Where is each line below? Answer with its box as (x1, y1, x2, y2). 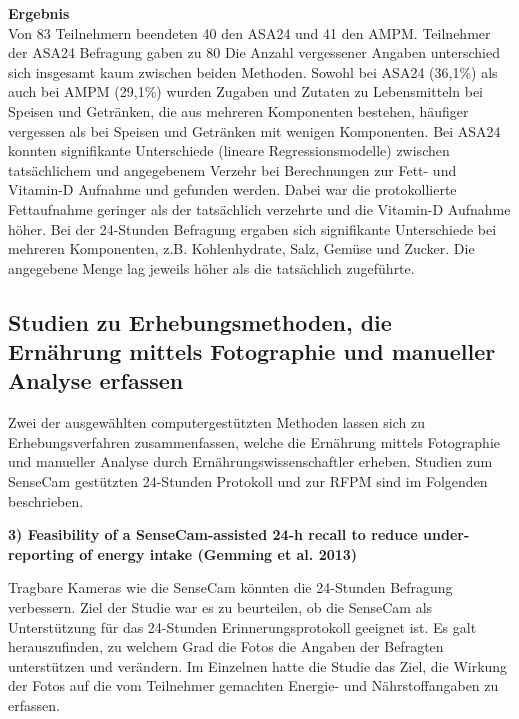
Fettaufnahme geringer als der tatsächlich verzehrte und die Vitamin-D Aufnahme (8, 198, 511, 219)
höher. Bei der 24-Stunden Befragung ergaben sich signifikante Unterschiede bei (8, 218, 497, 239)
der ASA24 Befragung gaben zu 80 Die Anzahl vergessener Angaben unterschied (8, 42, 500, 63)
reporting (8, 543, 74, 564)
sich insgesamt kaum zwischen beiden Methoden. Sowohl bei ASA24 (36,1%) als (8, 61, 498, 82)
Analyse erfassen (8, 365, 184, 396)
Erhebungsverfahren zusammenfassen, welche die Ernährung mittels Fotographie (8, 431, 501, 452)
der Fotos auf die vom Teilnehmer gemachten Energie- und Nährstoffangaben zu (8, 675, 499, 696)
